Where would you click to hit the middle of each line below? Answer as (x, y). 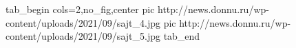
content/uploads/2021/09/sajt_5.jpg (83, 36)
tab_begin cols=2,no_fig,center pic (80, 9)
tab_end (182, 36)
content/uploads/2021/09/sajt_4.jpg (83, 22)
